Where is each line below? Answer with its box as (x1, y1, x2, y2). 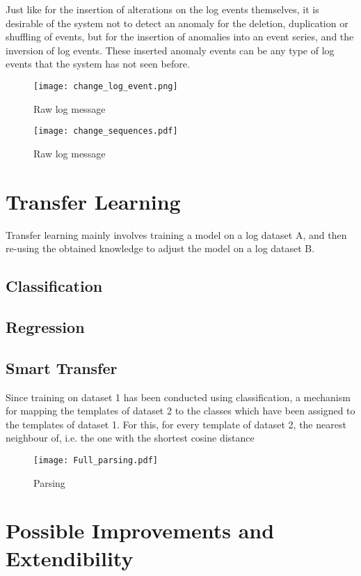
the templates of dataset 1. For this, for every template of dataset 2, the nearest (6, 417, 346, 431)
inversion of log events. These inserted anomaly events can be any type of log (6, 42, 335, 57)
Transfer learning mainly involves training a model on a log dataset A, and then (6, 227, 347, 242)
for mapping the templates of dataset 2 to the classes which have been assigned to (6, 403, 355, 418)
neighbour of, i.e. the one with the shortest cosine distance (6, 430, 255, 445)
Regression (6, 316, 85, 337)
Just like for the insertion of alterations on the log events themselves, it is (6, 2, 319, 16)
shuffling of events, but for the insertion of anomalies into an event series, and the (6, 29, 354, 44)
